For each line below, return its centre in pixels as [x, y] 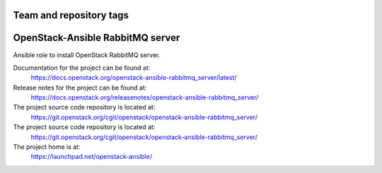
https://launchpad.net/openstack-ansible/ [91, 157]
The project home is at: [47, 147]
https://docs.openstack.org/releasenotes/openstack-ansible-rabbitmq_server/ [145, 97]
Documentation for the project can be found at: [82, 68]
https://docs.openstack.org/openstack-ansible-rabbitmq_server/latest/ [134, 78]
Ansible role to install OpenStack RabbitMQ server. [87, 55]
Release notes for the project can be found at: [80, 88]
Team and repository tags [71, 15]
